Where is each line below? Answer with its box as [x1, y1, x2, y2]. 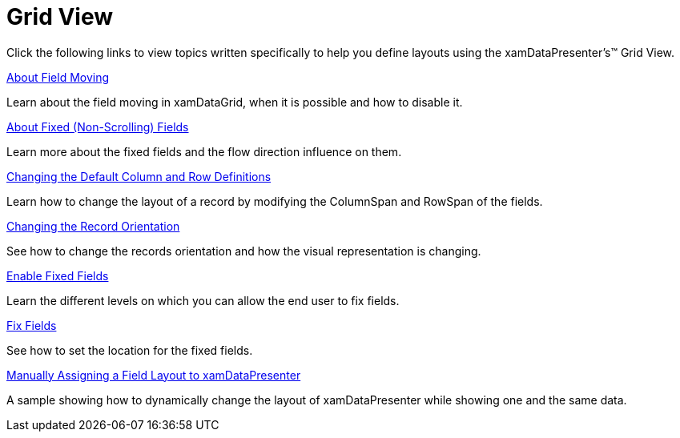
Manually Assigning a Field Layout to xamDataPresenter [6, 368, 301, 382]
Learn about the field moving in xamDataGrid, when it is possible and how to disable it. [6, 94, 463, 109]
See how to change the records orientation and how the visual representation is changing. [6, 243, 481, 258]
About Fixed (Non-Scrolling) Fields [6, 119, 189, 134]
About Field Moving [6, 70, 110, 84]
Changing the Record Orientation [6, 219, 180, 233]
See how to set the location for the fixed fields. [6, 343, 253, 357]
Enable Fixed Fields [6, 268, 109, 283]
